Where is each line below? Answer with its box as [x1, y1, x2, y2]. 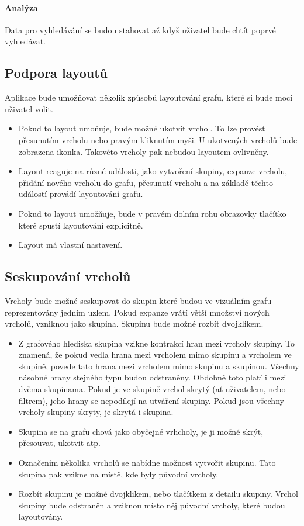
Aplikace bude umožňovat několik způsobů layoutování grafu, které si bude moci [5, 91, 293, 103]
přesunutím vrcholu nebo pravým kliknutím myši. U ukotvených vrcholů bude [18, 133, 298, 146]
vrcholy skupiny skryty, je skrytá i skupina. [18, 406, 174, 418]
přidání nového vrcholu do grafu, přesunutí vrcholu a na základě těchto [18, 176, 273, 188]
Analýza [5, 1, 38, 13]
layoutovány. [18, 510, 63, 522]
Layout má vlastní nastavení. [18, 238, 123, 251]
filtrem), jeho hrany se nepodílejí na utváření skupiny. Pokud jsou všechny [18, 394, 284, 406]
